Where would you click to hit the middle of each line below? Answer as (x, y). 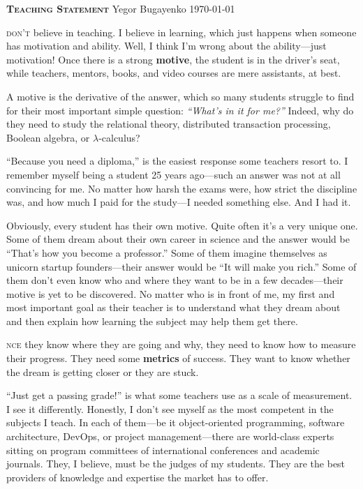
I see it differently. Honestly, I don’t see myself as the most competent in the (170, 408)
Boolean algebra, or (48, 137)
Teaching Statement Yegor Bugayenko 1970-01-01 (121, 8)
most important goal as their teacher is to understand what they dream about (173, 307)
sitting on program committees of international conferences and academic (163, 450)
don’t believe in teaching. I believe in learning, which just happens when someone (181, 32)
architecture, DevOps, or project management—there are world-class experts (170, 436)
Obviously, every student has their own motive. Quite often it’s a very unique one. (182, 225)
